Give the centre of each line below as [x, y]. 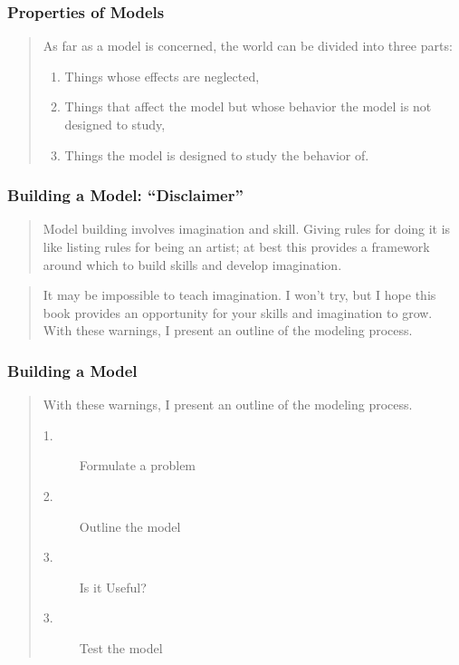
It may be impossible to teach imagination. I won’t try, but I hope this [239, 295]
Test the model [121, 647]
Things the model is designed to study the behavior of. [217, 154]
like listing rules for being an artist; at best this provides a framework [236, 246]
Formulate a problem [138, 465]
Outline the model [130, 526]
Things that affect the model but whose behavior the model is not [248, 106]
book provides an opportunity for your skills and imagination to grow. [238, 312]
